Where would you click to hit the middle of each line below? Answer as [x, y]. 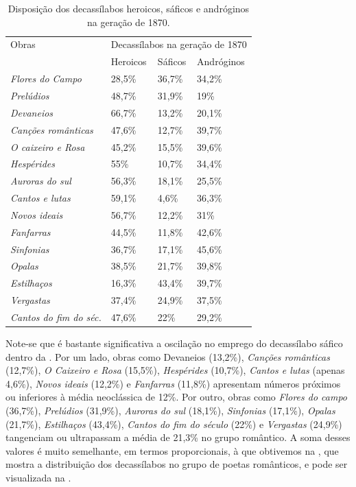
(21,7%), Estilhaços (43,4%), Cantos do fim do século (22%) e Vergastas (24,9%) [174, 424]
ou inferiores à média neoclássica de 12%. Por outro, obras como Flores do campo [176, 397]
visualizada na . [38, 477]
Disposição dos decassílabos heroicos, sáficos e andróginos [129, 8]
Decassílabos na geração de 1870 [179, 44]
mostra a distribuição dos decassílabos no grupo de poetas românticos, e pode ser [177, 464]
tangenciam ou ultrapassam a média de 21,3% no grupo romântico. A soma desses [178, 437]
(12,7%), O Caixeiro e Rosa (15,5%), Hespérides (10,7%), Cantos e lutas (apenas [175, 370]
